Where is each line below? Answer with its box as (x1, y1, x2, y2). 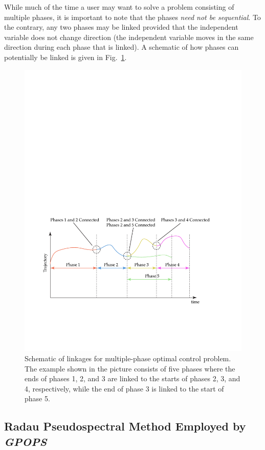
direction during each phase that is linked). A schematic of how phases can (4, 42, 239, 52)
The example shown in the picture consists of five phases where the (25, 363, 235, 374)
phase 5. (25, 393, 50, 404)
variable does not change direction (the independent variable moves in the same (4, 31, 254, 42)
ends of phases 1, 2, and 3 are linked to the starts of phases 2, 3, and (25, 373, 240, 384)
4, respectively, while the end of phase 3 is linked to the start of (25, 383, 224, 394)
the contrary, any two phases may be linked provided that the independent (4, 22, 238, 32)
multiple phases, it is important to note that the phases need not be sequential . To (4, 11, 261, 22)
